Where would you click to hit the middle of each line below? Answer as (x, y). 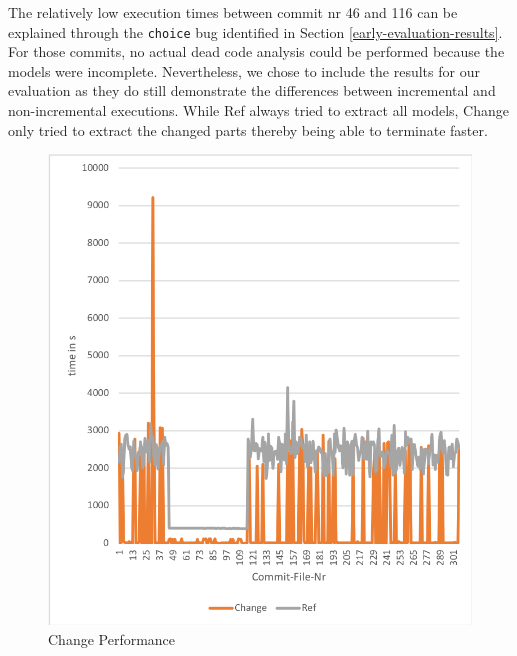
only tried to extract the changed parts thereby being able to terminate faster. (248, 129)
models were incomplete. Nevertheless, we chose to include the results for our (244, 70)
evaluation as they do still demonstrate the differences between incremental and (252, 90)
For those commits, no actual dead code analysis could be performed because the (256, 51)
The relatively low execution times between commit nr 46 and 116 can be (233, 12)
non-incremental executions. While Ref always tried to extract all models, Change (259, 110)
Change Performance (112, 638)
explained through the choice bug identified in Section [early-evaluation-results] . (255, 31)
